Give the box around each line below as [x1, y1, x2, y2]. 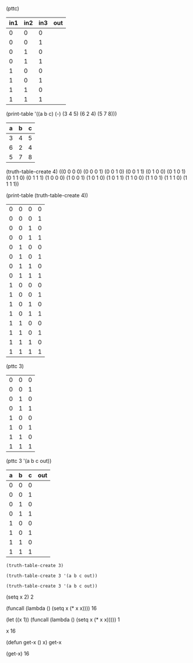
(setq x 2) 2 [6, 593, 34, 600]
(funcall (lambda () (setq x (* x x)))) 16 [6, 605, 97, 612]
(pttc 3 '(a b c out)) [6, 458, 52, 464]
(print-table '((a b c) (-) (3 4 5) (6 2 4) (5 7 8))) [6, 111, 117, 117]
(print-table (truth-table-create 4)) [6, 192, 89, 198]
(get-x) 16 [6, 650, 30, 657]
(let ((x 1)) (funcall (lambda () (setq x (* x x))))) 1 [6, 616, 120, 623]
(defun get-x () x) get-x [6, 639, 62, 645]
